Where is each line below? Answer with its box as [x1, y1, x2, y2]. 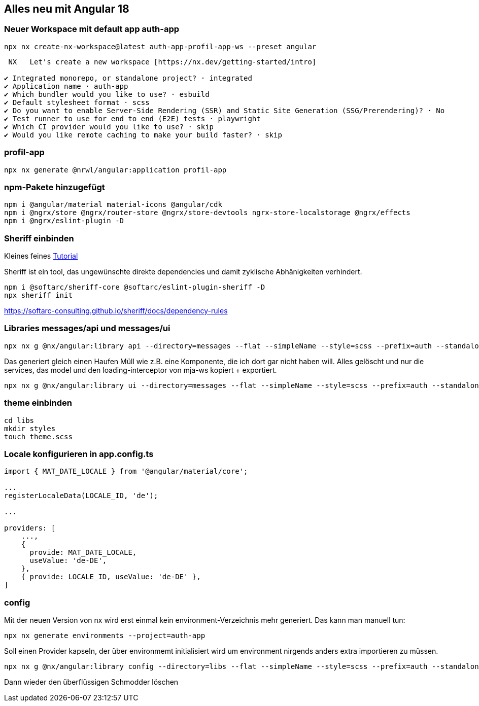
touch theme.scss [4, 432, 73, 441]
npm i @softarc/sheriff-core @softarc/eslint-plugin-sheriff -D [4, 283, 265, 292]
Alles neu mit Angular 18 [4, 3, 129, 15]
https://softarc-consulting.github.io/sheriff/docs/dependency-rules [4, 306, 228, 315]
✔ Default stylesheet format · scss [4, 98, 150, 107]
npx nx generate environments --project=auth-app [4, 631, 206, 640]
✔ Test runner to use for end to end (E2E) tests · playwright [4, 114, 261, 123]
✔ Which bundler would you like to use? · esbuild [4, 90, 210, 98]
